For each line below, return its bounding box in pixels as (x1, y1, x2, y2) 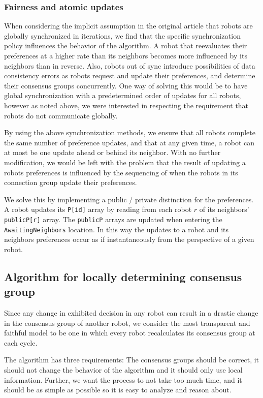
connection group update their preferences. (4, 177, 137, 188)
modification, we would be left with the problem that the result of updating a (4, 157, 246, 167)
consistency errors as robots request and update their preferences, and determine (4, 70, 255, 81)
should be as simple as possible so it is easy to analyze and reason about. (4, 384, 232, 395)
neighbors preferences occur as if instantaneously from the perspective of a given (4, 234, 254, 244)
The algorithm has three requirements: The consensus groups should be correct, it (4, 354, 259, 365)
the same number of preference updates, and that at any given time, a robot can (4, 137, 255, 147)
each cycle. (4, 337, 38, 348)
